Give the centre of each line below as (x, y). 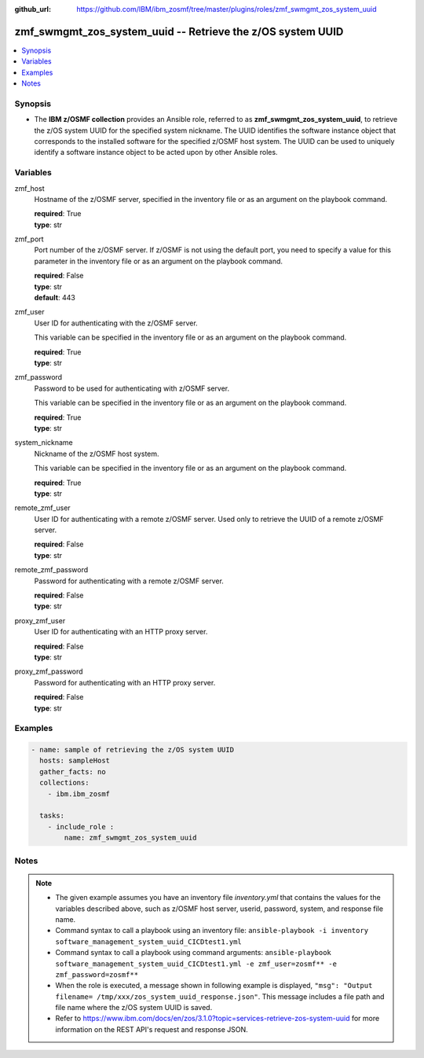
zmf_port (29, 239)
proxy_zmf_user (40, 620)
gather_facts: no (73, 771)
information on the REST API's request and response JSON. (152, 1029)
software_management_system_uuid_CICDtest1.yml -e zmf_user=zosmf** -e (196, 964)
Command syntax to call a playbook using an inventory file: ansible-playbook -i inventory (212, 931)
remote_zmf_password (51, 570)
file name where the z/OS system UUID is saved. (134, 1008)
